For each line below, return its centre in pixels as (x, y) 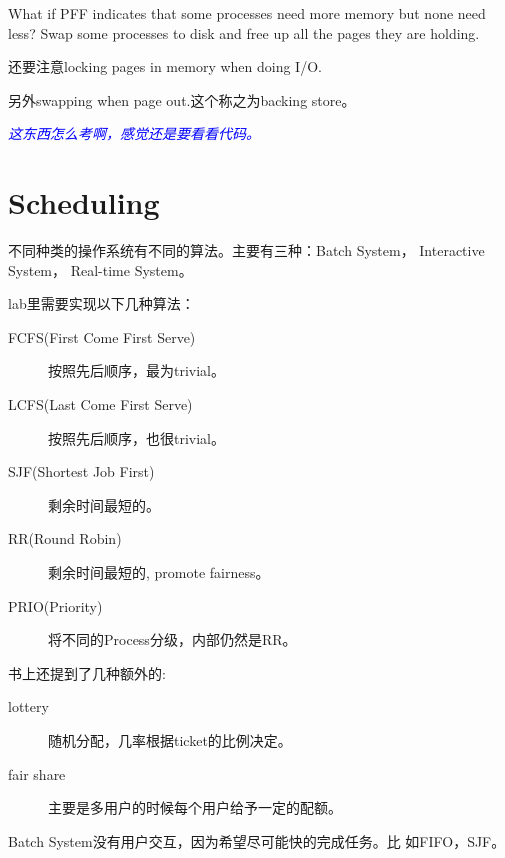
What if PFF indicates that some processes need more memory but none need (247, 13)
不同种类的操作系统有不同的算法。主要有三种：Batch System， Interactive (246, 250)
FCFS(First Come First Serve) (102, 336)
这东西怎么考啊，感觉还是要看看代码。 (134, 133)
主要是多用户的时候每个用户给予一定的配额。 (195, 807)
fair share (37, 773)
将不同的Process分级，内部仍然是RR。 (172, 639)
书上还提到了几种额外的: (87, 672)
